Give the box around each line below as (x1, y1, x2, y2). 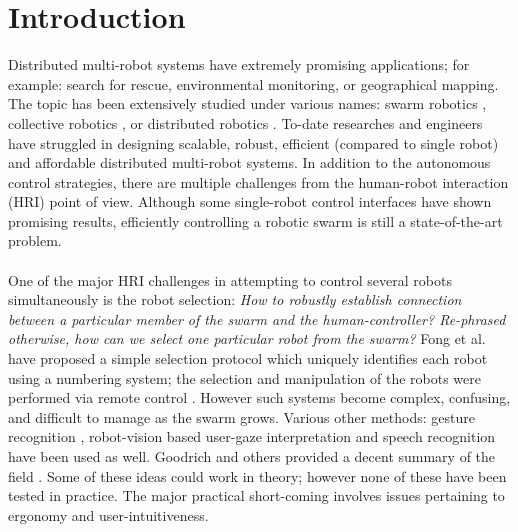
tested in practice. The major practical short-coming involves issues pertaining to (8, 485, 505, 506)
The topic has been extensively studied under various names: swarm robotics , (8, 93, 487, 114)
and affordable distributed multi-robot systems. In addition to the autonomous (8, 152, 491, 173)
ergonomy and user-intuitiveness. (8, 504, 209, 525)
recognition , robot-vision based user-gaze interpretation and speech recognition (8, 426, 496, 447)
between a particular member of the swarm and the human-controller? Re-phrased (8, 308, 506, 329)
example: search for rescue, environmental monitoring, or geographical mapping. (8, 73, 499, 94)
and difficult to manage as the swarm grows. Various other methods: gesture (8, 406, 475, 427)
